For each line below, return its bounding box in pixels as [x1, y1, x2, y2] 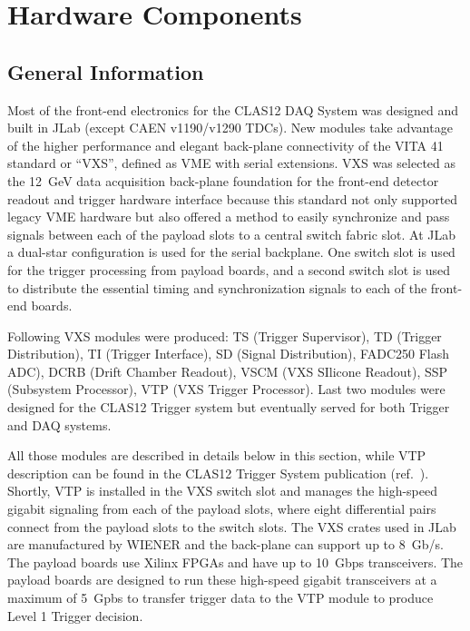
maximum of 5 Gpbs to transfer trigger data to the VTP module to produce [7, 588, 434, 607]
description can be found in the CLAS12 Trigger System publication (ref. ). [7, 463, 429, 482]
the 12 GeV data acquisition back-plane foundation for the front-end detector [7, 171, 439, 190]
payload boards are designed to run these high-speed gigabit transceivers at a [7, 570, 437, 589]
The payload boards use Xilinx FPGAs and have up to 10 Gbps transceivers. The [7, 552, 464, 571]
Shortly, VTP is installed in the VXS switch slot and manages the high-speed [7, 481, 437, 500]
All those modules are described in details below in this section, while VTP [7, 446, 426, 465]
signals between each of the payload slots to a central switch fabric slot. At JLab [7, 224, 455, 243]
